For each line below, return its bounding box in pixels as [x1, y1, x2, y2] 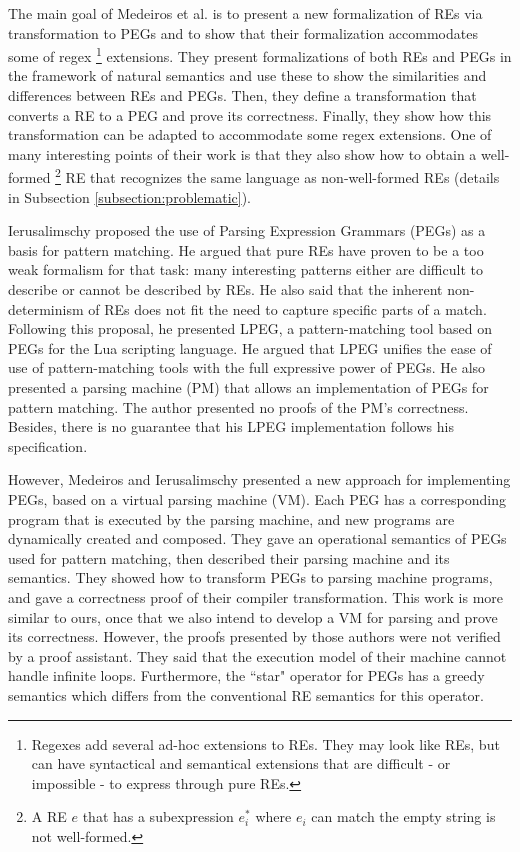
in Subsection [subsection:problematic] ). [8, 186, 251, 207]
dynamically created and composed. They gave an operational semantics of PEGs [8, 528, 507, 549]
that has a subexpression [82, 806, 234, 827]
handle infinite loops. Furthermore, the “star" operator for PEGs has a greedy [8, 665, 485, 686]
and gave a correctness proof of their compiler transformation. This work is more [8, 586, 503, 607]
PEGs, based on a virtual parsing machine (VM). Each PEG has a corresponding [8, 488, 506, 509]
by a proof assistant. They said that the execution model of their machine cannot [8, 645, 507, 666]
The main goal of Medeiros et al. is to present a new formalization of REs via [8, 3, 483, 23]
